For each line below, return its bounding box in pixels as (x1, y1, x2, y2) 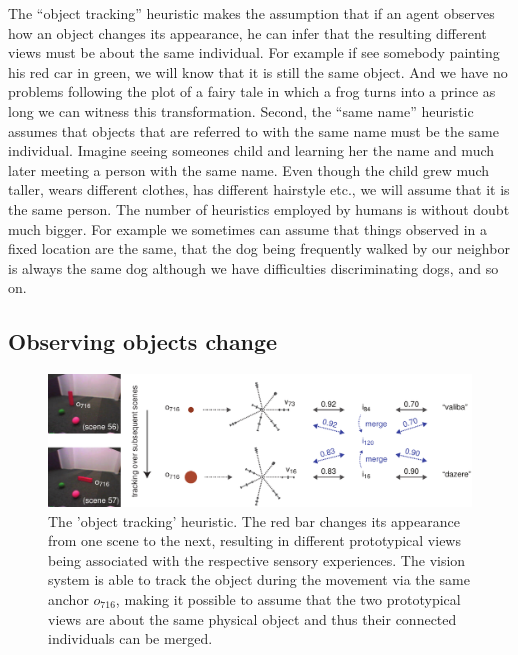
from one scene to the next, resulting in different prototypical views (48, 530, 461, 551)
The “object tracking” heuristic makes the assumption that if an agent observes (8, 3, 495, 23)
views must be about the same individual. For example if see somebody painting (8, 42, 500, 63)
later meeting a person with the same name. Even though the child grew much (8, 159, 490, 180)
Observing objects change (8, 326, 278, 357)
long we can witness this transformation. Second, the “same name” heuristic (8, 100, 474, 121)
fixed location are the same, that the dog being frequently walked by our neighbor (8, 238, 510, 259)
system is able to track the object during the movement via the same (48, 569, 470, 590)
